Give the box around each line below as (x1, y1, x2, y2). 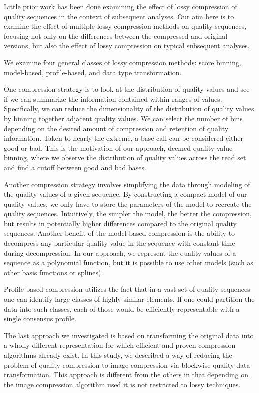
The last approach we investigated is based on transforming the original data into (4, 330, 254, 340)
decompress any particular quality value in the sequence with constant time (4, 238, 235, 248)
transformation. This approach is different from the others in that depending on (4, 369, 249, 380)
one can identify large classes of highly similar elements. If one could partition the (4, 294, 255, 304)
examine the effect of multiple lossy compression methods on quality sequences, (4, 21, 247, 31)
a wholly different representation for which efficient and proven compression (4, 340, 236, 350)
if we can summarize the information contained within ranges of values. (4, 93, 222, 104)
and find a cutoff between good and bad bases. (4, 162, 146, 172)
